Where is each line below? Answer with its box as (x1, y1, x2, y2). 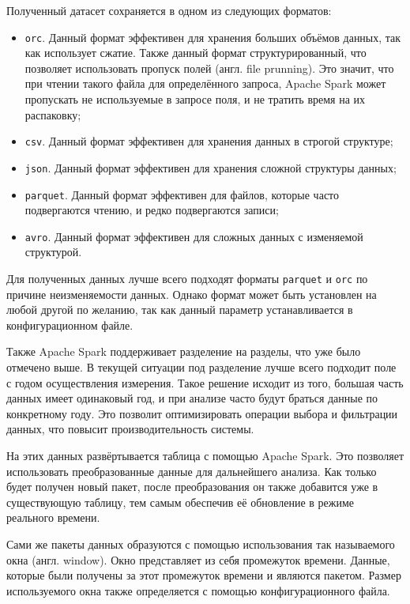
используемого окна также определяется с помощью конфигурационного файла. (6, 582, 390, 598)
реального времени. (6, 509, 100, 526)
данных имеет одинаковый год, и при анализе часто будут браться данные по (6, 390, 378, 406)
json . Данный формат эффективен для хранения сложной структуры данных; (24, 159, 397, 176)
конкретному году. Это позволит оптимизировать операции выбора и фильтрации (6, 405, 398, 421)
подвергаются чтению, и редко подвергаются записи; (24, 202, 279, 218)
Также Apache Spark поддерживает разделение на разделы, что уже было (6, 343, 361, 360)
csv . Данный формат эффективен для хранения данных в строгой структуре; (24, 133, 393, 149)
